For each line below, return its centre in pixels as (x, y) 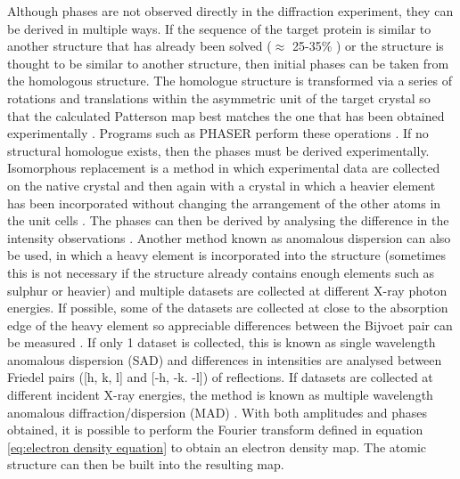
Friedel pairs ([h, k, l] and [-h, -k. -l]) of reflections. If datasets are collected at (220, 377)
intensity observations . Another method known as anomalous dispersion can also (229, 237)
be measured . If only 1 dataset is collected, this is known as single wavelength (222, 342)
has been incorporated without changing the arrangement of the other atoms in (224, 203)
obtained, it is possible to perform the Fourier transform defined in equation (215, 430)
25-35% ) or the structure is (368, 46)
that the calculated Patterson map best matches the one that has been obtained (226, 115)
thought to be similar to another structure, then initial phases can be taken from (228, 63)
